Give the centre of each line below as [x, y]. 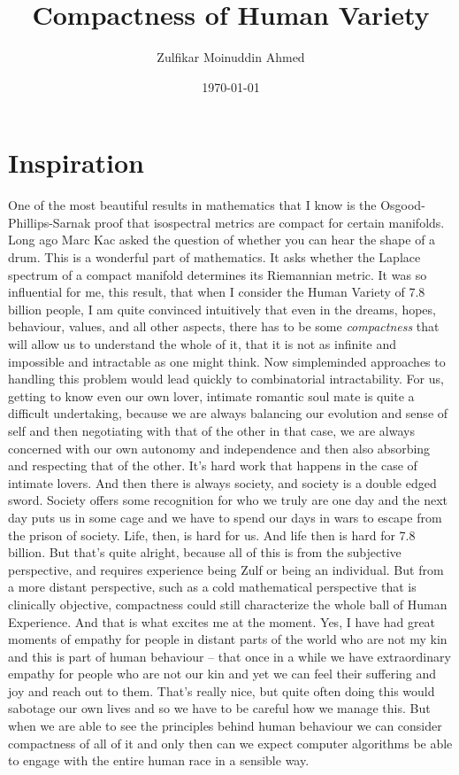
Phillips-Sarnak [50, 222]
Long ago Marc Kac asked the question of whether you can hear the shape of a [222, 240]
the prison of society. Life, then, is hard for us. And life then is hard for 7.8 [212, 535]
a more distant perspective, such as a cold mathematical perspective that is [212, 587]
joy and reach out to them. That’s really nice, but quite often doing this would [222, 690]
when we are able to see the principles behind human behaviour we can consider [225, 726]
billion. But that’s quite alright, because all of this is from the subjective [205, 552]
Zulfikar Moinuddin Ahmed [231, 57]
